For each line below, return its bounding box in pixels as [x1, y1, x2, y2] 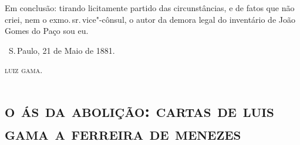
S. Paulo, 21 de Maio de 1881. [8, 44, 115, 56]
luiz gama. [5, 64, 43, 76]
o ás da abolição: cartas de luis [5, 98, 274, 122]
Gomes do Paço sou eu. [5, 25, 89, 37]
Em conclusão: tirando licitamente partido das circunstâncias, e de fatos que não [5, 2, 295, 13]
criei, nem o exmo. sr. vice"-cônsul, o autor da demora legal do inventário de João [5, 13, 295, 25]
